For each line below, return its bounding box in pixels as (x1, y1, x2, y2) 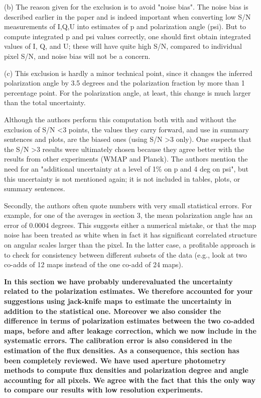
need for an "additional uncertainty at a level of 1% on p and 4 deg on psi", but (4, 163, 249, 174)
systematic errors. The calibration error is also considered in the (4, 335, 232, 346)
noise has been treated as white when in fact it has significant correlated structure (4, 229, 257, 240)
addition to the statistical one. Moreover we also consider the (4, 305, 221, 316)
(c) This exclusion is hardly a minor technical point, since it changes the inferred (4, 67, 252, 78)
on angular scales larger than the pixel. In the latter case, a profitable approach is (4, 240, 256, 250)
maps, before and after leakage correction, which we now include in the (4, 325, 256, 336)
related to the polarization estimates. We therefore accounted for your (4, 286, 253, 296)
